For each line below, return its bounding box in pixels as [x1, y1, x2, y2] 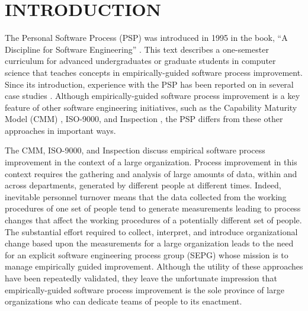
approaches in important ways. [5, 124, 116, 136]
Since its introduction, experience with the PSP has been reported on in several [5, 78, 294, 90]
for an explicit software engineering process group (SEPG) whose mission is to [5, 248, 288, 261]
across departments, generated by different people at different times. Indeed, [5, 179, 281, 191]
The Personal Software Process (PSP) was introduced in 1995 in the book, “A [5, 31, 288, 44]
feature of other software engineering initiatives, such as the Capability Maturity [5, 101, 297, 113]
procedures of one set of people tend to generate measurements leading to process [5, 202, 301, 214]
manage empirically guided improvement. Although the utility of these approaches [5, 260, 303, 272]
